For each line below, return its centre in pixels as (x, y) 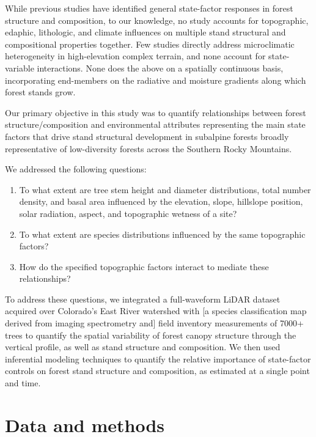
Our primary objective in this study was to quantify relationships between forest (156, 112)
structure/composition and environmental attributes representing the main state (155, 124)
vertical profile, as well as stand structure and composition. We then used (143, 347)
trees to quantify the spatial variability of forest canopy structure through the (151, 335)
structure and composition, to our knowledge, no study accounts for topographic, (157, 20)
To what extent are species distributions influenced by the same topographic (162, 234)
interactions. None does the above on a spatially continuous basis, (160, 68)
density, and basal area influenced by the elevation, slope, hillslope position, (161, 201)
